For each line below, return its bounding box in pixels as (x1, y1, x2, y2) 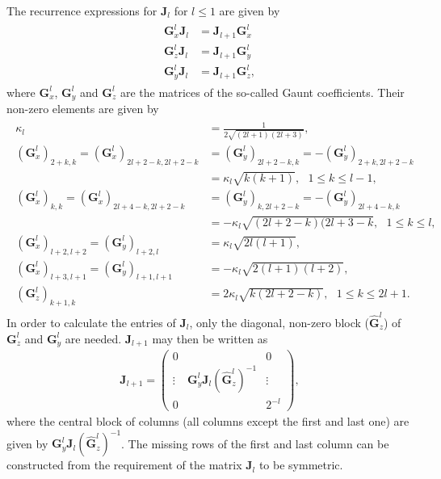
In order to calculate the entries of (6, 313, 176, 330)
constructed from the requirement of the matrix (6, 456, 242, 473)
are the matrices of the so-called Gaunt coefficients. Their (120, 83, 405, 100)
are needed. (65, 330, 122, 347)
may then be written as (152, 330, 268, 347)
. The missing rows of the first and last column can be (121, 435, 389, 452)
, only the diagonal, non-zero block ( (189, 313, 369, 330)
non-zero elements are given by (6, 100, 159, 117)
